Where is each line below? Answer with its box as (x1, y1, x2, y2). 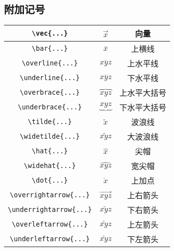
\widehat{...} (23, 162, 76, 170)
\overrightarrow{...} (10, 191, 90, 199)
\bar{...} (32, 44, 68, 53)
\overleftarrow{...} (12, 220, 88, 229)
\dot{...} (32, 176, 68, 185)
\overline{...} (22, 59, 78, 67)
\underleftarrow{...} (10, 235, 90, 243)
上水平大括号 (119, 87, 167, 99)
